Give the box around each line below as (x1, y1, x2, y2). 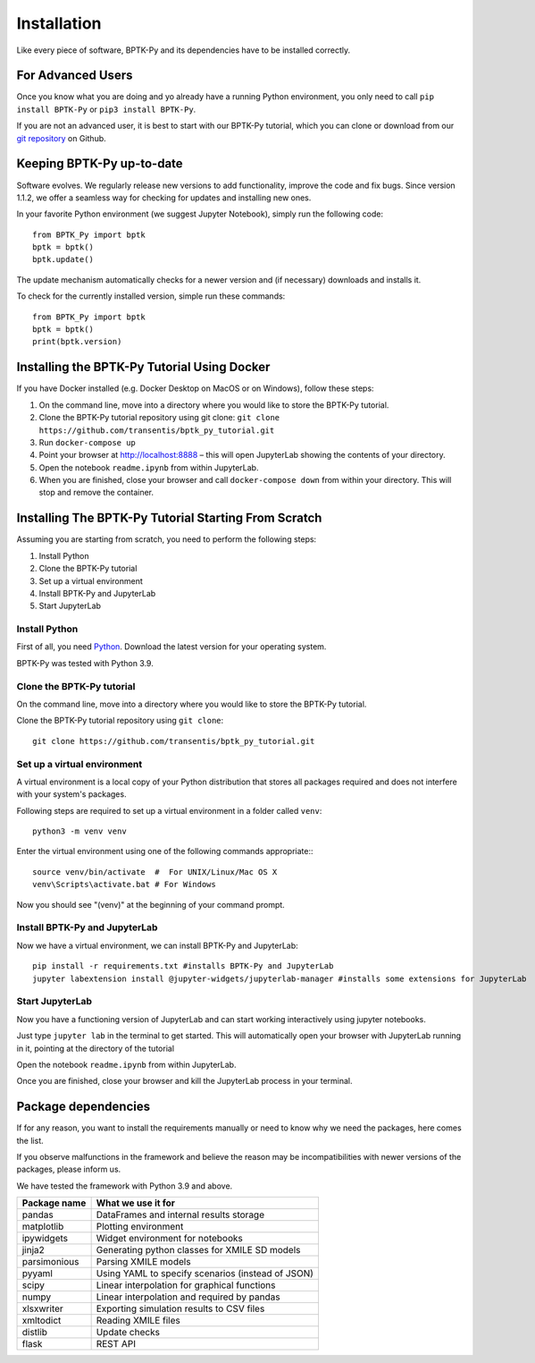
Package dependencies (16, 1099, 151, 1114)
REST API (96, 1338, 136, 1350)
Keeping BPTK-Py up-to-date (16, 157, 183, 172)
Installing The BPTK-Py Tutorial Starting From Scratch (16, 511, 322, 526)
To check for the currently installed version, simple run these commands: (16, 291, 286, 301)
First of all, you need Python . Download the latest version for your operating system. (16, 641, 327, 652)
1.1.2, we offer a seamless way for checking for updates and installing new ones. (16, 192, 312, 203)
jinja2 (21, 1244, 45, 1257)
